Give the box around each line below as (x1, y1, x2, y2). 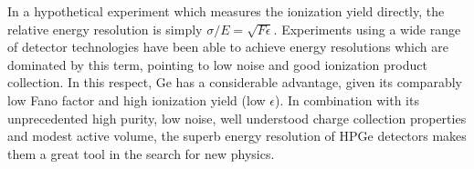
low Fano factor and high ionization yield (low (7, 90, 266, 109)
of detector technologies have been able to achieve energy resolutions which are (7, 37, 448, 56)
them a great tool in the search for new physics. (7, 144, 275, 163)
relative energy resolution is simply (7, 19, 203, 38)
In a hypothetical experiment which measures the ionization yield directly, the (7, 2, 445, 20)
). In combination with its (274, 90, 419, 109)
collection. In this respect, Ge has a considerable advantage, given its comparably (7, 73, 462, 92)
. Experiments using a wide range (273, 19, 461, 38)
